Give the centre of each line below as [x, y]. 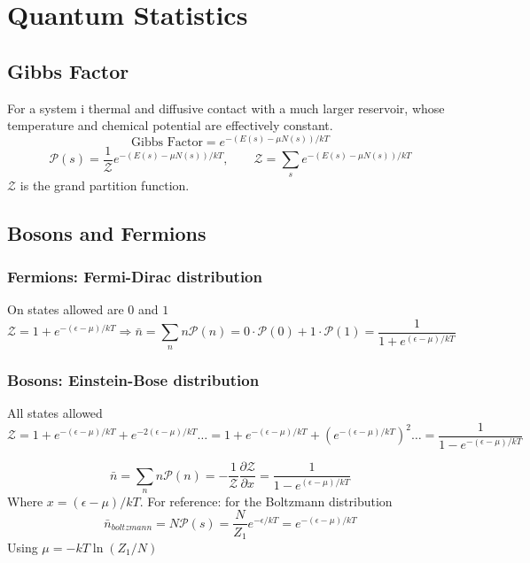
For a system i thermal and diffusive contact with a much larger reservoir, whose [226, 108]
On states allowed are [66, 309]
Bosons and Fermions [107, 232]
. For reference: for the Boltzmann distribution [266, 501]
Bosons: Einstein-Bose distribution [133, 379]
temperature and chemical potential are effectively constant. [170, 125]
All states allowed [55, 412]
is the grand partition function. [105, 185]
